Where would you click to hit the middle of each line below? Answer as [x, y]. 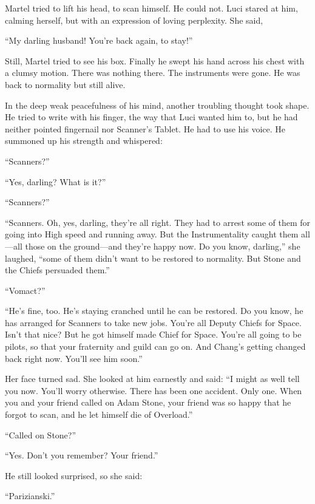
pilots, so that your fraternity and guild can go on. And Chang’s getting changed [155, 346]
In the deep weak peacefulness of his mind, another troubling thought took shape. [157, 105]
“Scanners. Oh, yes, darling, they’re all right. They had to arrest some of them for [158, 222]
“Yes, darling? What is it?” [56, 181]
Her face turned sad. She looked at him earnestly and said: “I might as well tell [152, 379]
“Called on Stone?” [41, 434]
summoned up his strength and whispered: [84, 141]
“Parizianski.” [30, 496]
